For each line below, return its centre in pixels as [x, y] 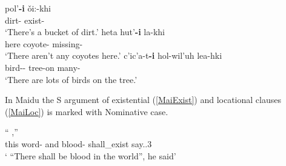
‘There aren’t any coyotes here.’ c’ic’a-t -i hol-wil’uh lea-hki [114, 55]
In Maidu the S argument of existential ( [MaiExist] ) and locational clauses [143, 100]
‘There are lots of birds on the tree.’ [71, 79]
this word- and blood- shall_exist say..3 [78, 143]
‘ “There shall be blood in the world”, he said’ [91, 155]
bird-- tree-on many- [43, 67]
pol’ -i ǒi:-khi [28, 8]
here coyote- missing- [44, 43]
